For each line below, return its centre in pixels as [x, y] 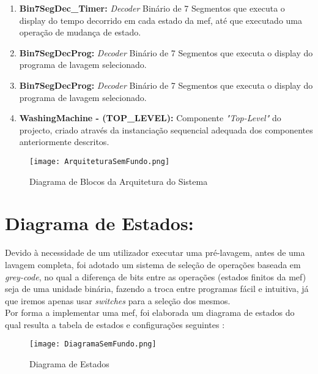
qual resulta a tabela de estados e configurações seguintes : [115, 324]
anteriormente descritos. [64, 142]
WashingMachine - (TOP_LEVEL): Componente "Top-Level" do [150, 118]
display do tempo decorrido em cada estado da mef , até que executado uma [161, 20]
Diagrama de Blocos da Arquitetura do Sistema [119, 181]
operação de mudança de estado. [80, 32]
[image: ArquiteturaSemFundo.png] [100, 161]
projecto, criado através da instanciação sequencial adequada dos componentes [166, 129]
